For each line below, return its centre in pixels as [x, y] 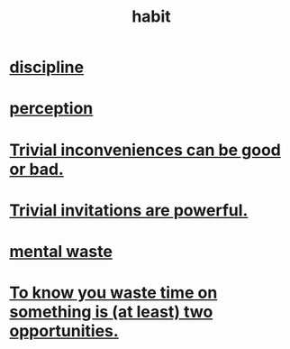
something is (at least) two [111, 312]
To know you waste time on [113, 293]
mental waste [61, 251]
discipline [46, 67]
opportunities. [64, 331]
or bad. [37, 169]
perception [51, 109]
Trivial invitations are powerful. [129, 210]
